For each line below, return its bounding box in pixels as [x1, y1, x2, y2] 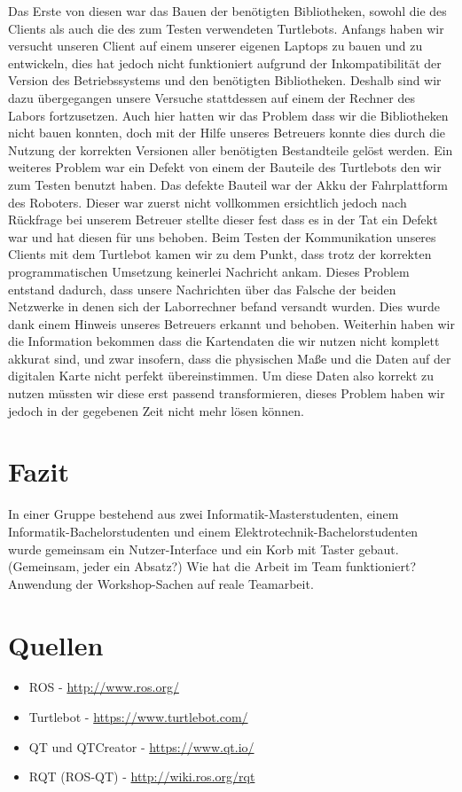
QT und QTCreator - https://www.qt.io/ [28, 737, 254, 756]
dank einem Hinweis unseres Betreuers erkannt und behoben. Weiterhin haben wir [8, 314, 455, 333]
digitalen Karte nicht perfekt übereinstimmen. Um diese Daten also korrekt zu [8, 366, 435, 385]
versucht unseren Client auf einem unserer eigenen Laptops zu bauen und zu [8, 36, 423, 55]
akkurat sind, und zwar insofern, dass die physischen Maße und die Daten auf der [8, 349, 451, 367]
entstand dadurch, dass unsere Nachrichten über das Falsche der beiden [8, 279, 396, 298]
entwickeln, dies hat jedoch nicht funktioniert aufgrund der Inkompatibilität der [8, 53, 442, 72]
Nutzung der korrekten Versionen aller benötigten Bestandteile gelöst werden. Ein [8, 140, 453, 159]
